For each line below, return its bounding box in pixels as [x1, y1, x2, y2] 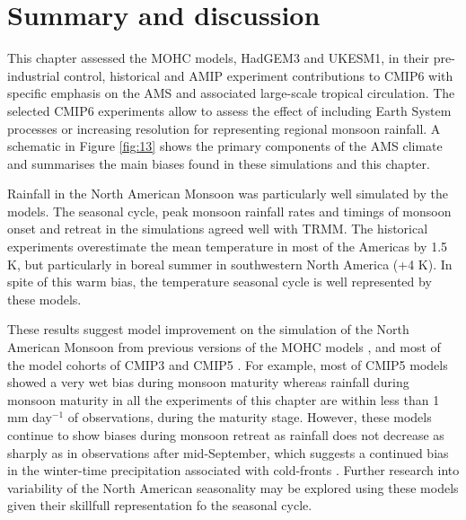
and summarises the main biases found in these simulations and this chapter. [7, 154, 430, 172]
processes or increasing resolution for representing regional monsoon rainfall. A [7, 119, 441, 137]
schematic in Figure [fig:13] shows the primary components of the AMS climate [7, 137, 443, 155]
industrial [7, 66, 60, 84]
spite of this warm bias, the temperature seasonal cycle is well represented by [7, 272, 432, 291]
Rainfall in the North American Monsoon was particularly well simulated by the [7, 184, 448, 203]
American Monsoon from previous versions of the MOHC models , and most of [7, 338, 441, 357]
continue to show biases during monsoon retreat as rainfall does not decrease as [7, 426, 444, 444]
